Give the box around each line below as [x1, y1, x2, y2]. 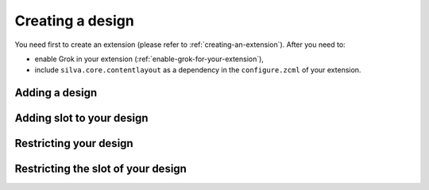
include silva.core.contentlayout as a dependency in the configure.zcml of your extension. [34, 65, 361, 75]
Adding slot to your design [14, 111, 149, 125]
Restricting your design [14, 137, 134, 150]
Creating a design [14, 12, 134, 29]
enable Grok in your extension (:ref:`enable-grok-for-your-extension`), [34, 54, 264, 64]
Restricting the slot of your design [14, 162, 187, 176]
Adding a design [14, 86, 98, 99]
